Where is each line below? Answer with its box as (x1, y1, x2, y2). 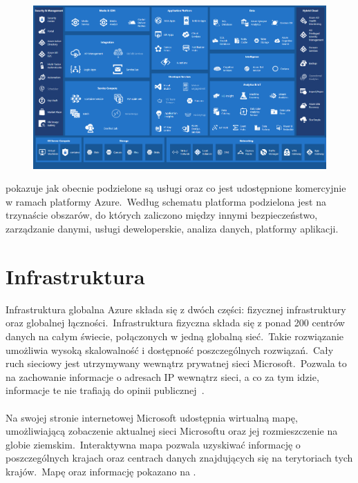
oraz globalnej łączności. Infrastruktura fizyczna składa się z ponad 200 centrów (6, 315, 345, 330)
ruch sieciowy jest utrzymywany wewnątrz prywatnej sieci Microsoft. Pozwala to (6, 356, 347, 371)
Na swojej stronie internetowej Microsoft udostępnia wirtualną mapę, (6, 410, 298, 424)
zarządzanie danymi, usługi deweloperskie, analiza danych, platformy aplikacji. (6, 221, 339, 236)
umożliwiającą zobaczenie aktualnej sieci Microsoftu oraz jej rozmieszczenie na (6, 424, 338, 438)
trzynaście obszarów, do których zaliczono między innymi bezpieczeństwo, (6, 208, 318, 222)
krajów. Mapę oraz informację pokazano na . (6, 464, 196, 478)
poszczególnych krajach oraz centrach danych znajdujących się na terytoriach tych (6, 451, 353, 465)
